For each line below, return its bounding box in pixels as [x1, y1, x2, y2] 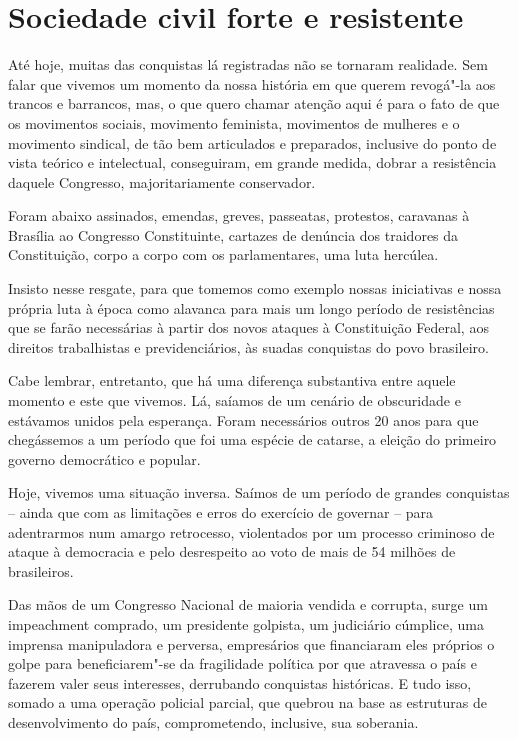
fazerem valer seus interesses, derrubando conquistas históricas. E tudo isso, [8, 672, 472, 693]
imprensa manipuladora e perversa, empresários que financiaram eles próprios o [8, 633, 495, 654]
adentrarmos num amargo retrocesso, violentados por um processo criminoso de [8, 521, 495, 542]
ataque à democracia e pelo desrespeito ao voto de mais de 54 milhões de [8, 541, 456, 562]
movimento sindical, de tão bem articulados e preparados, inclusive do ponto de [8, 132, 497, 153]
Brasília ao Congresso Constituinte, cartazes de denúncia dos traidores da [8, 224, 459, 245]
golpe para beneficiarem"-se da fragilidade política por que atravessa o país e [8, 653, 477, 674]
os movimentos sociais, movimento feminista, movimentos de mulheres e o [8, 112, 460, 133]
